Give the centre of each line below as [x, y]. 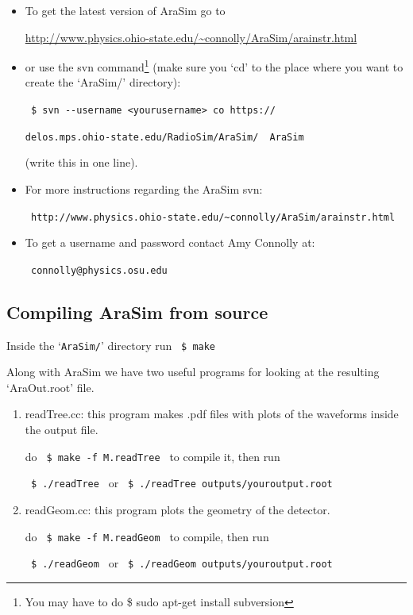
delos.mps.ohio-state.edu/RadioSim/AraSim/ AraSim [164, 137]
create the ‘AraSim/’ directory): [103, 82]
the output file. [62, 430]
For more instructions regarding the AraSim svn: [144, 188]
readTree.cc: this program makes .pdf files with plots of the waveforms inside [212, 414]
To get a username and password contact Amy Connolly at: [170, 242]
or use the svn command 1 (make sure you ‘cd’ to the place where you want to [214, 65]
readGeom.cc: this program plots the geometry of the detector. [178, 509]
